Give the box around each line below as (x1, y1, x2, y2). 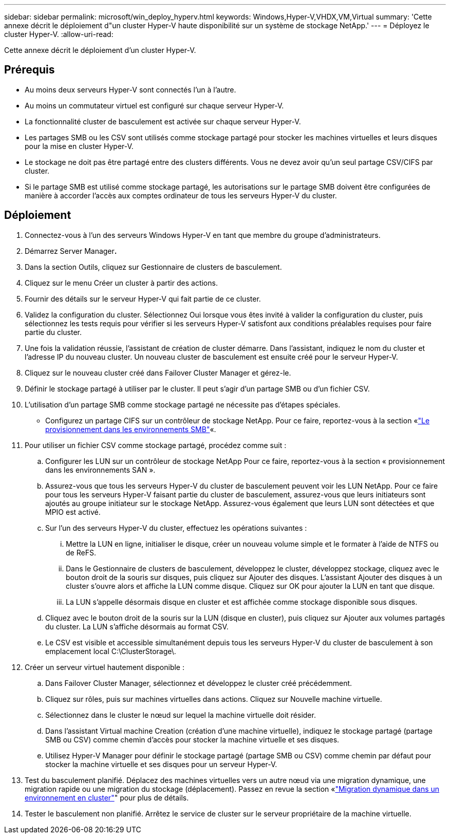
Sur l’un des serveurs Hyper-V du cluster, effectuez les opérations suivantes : (45, 523, 307, 532)
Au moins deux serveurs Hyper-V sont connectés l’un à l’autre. (25, 85, 236, 94)
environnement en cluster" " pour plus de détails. (25, 793, 189, 802)
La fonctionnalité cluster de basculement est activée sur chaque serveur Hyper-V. (25, 117, 301, 126)
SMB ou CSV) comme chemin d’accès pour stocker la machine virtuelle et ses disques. (45, 735, 340, 744)
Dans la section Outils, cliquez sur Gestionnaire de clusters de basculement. (25, 262, 282, 271)
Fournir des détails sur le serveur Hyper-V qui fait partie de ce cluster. (25, 294, 261, 303)
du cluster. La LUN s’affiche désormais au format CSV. (45, 622, 229, 631)
